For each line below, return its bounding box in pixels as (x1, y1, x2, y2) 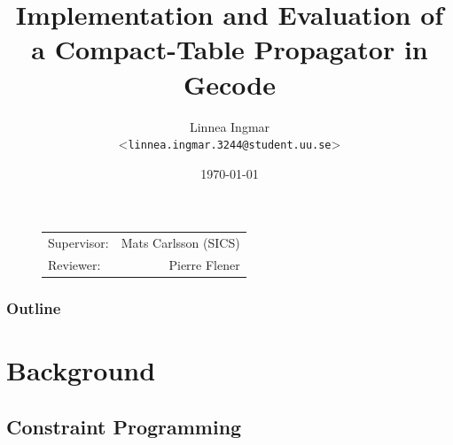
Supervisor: (48, 234, 109, 252)
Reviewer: (48, 255, 101, 273)
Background (6, 352, 156, 388)
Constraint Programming (6, 412, 242, 440)
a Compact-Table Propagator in (31, 31, 428, 67)
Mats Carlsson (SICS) (121, 234, 240, 252)
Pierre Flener (168, 255, 240, 273)
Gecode (183, 65, 277, 102)
